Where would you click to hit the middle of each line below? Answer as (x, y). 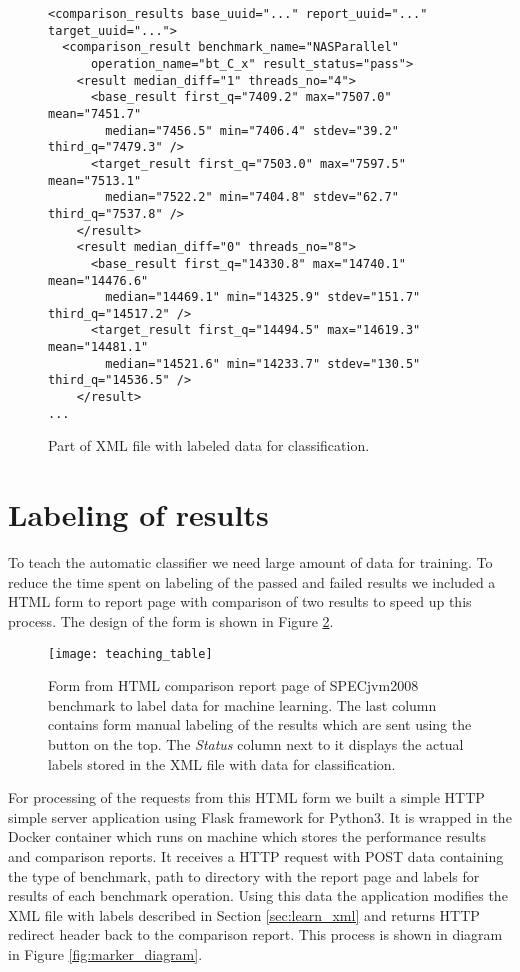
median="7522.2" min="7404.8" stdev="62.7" (252, 197)
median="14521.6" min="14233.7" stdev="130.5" (263, 363)
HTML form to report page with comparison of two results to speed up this (240, 601)
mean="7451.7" (95, 113)
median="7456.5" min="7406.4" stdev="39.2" (252, 130)
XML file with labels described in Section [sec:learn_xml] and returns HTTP (244, 914)
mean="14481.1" (98, 347)
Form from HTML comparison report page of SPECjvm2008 (233, 685)
